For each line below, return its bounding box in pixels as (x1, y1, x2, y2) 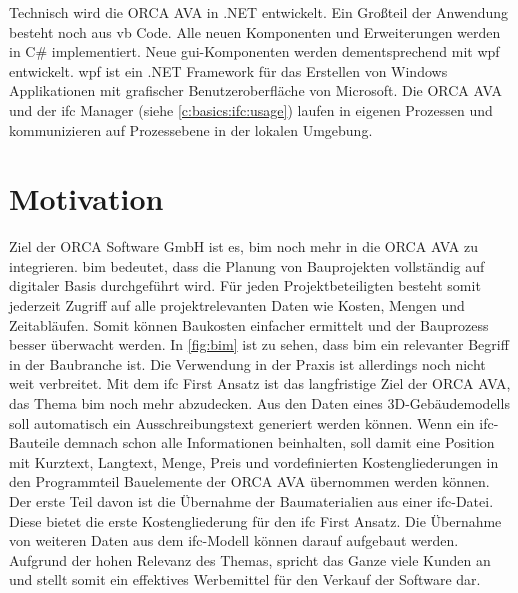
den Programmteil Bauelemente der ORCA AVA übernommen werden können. (9, 471, 490, 492)
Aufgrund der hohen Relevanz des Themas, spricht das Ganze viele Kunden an (9, 549, 491, 570)
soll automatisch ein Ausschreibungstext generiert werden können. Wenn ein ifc (9, 412, 494, 433)
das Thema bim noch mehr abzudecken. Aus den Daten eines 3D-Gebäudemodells (9, 393, 510, 414)
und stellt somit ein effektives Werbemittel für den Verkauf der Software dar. (9, 569, 481, 590)
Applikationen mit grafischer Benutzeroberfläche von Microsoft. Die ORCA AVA (9, 80, 502, 101)
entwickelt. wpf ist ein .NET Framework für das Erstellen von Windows (9, 60, 448, 81)
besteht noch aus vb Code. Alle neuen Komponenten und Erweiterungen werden (9, 21, 501, 42)
